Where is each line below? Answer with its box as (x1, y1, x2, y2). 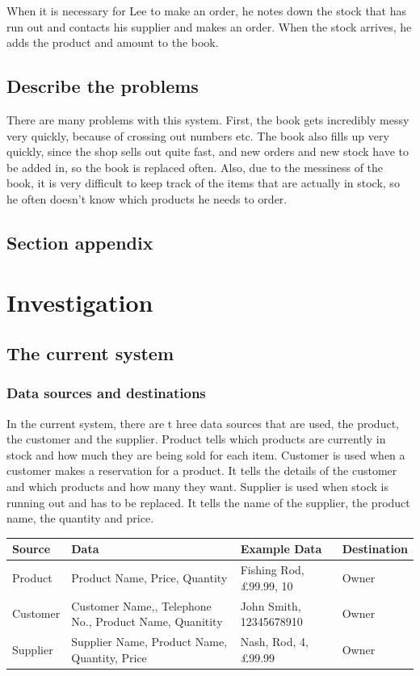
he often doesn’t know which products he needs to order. (6, 190, 288, 207)
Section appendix (6, 229, 153, 254)
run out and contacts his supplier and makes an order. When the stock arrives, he (6, 18, 412, 35)
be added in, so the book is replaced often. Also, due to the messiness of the (6, 158, 384, 175)
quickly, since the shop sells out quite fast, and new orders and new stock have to (6, 143, 409, 160)
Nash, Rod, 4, (240, 633, 309, 650)
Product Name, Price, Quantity (71, 569, 228, 586)
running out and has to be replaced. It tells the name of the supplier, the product (6, 493, 410, 510)
